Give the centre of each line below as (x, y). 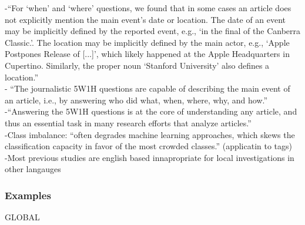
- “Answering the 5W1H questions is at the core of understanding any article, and (151, 111)
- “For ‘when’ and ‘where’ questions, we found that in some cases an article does (148, 8)
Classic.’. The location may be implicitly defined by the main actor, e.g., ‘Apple (147, 42)
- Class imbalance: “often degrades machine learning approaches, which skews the (150, 134)
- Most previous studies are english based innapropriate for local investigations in (150, 157)
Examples (28, 195)
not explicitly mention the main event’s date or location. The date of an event (145, 19)
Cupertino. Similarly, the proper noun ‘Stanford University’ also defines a (137, 65)
